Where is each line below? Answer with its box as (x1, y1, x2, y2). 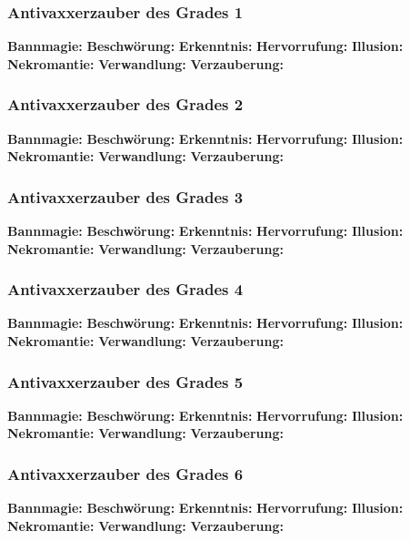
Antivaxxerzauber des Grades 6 (7, 462, 244, 485)
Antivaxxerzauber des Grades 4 (7, 278, 244, 301)
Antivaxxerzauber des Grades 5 (7, 370, 244, 393)
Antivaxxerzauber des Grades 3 (7, 185, 244, 208)
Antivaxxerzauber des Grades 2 (7, 93, 244, 116)
